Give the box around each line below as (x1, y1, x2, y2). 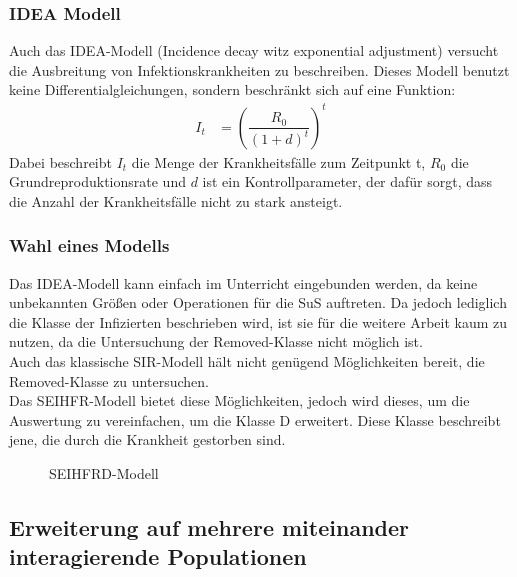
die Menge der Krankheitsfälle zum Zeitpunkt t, (131, 151, 426, 172)
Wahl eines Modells (9, 233, 170, 258)
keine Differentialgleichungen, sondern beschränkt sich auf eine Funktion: (9, 79, 456, 100)
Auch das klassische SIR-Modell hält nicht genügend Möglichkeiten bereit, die (9, 350, 485, 371)
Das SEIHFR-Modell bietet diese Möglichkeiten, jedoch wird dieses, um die (9, 390, 470, 411)
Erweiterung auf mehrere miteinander (9, 511, 409, 542)
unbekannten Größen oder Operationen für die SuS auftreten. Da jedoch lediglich (9, 292, 507, 313)
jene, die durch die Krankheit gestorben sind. (9, 429, 286, 450)
